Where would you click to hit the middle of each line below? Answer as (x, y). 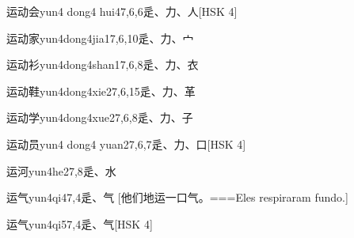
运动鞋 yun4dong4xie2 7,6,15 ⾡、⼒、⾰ (101, 91)
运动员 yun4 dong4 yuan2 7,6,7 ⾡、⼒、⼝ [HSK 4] (126, 144)
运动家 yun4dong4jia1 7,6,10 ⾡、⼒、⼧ (100, 38)
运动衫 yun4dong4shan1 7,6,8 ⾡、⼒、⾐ (103, 64)
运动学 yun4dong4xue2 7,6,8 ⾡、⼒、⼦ (100, 117)
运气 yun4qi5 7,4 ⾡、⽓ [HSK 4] (80, 223)
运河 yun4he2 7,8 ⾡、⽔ (61, 170)
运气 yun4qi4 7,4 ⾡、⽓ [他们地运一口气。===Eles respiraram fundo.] (177, 197)
